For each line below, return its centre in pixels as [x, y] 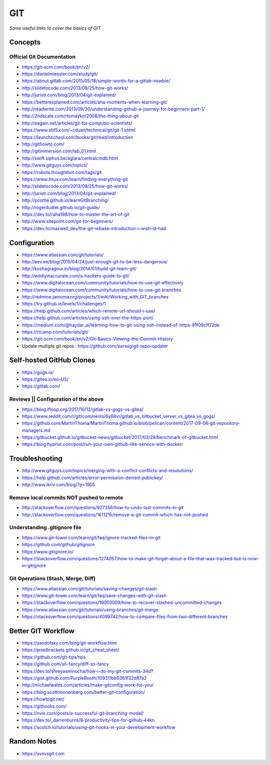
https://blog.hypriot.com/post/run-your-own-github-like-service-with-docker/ [102, 444]
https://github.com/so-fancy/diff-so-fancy [65, 664]
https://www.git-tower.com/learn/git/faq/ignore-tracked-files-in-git [91, 537]
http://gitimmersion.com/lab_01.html [59, 151]
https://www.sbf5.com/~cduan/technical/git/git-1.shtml [79, 130]
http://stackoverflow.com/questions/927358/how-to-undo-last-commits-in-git [103, 508]
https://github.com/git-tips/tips [54, 657]
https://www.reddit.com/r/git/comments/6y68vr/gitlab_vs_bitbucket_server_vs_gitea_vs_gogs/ [119, 416]
